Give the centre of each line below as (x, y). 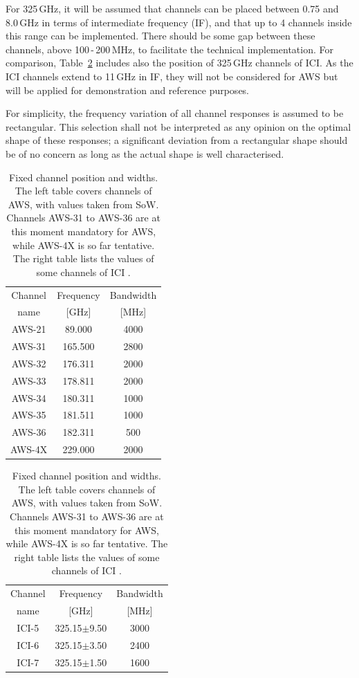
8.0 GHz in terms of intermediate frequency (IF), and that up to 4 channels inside (179, 22)
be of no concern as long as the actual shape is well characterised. (145, 153)
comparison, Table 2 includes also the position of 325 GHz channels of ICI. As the (179, 63)
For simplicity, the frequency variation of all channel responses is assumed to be (175, 113)
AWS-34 (29, 397)
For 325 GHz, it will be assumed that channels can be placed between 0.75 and (172, 8)
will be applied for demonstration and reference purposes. (128, 90)
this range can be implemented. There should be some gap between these (160, 36)
